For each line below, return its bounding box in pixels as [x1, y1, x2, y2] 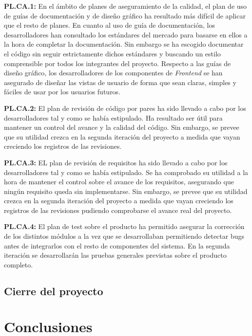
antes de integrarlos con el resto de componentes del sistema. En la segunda [4, 240, 230, 250]
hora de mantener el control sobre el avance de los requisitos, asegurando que [4, 177, 234, 187]
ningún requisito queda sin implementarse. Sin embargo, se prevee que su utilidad [4, 186, 248, 196]
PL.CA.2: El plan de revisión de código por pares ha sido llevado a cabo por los [4, 103, 246, 113]
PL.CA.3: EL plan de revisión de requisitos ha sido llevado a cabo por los [4, 157, 228, 167]
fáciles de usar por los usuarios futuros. [4, 87, 121, 97]
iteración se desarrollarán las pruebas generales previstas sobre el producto [4, 250, 227, 260]
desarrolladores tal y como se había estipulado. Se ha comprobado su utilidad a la [4, 167, 249, 177]
